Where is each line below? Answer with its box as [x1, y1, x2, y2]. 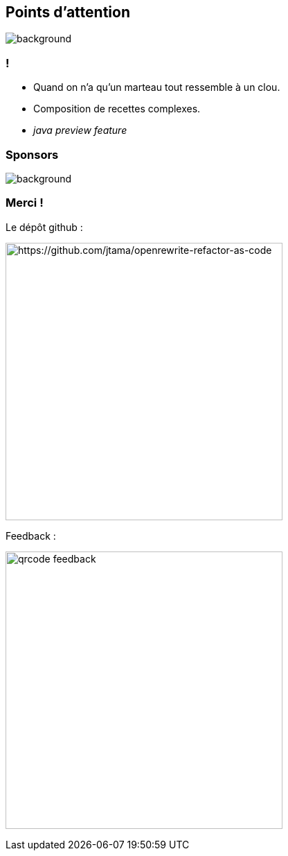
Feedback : [6, 529, 56, 542]
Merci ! [6, 196, 44, 210]
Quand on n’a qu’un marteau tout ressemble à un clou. [33, 81, 280, 94]
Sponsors [6, 147, 59, 162]
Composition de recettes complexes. [33, 103, 201, 115]
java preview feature [33, 124, 127, 137]
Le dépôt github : [6, 221, 83, 233]
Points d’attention [6, 3, 130, 21]
